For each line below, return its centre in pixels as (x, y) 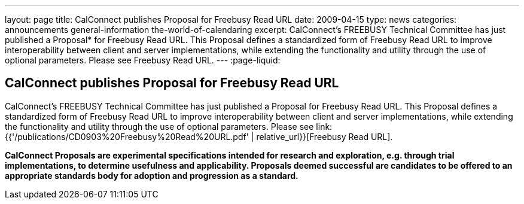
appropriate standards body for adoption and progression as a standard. (152, 175)
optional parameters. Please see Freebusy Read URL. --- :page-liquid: (143, 60)
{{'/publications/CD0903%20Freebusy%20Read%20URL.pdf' (127, 136)
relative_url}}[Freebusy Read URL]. (325, 136)
